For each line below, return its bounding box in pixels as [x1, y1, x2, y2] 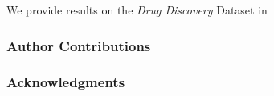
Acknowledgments [6, 72, 125, 92]
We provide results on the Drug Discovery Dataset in [6, 2, 268, 18]
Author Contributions [6, 35, 151, 55]
